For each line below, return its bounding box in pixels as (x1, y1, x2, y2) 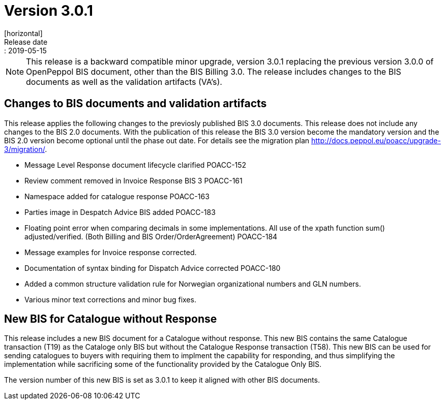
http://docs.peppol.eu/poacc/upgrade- (311, 136, 441, 145)
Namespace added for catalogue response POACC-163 (24, 192, 210, 201)
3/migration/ (4, 144, 45, 153)
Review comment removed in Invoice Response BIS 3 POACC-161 (24, 176, 243, 185)
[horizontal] (4, 28, 43, 38)
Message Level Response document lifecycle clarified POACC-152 (24, 160, 247, 169)
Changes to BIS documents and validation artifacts (4, 97, 267, 110)
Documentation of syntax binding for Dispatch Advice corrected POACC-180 (24, 263, 281, 272)
